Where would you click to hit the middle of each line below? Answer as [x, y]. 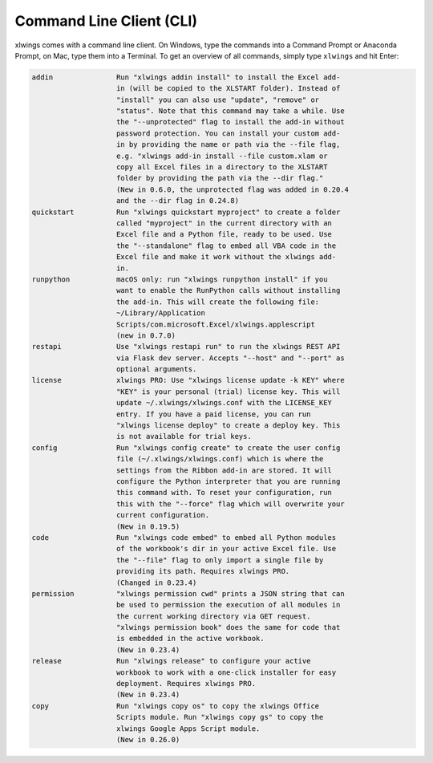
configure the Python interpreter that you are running [229, 481]
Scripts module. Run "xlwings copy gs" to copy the [220, 717]
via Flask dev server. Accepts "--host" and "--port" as [231, 358]
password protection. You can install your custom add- [229, 133]
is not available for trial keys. [184, 436]
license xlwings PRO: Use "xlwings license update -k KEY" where [188, 380]
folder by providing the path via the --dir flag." [220, 178]
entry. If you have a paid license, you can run [214, 414]
